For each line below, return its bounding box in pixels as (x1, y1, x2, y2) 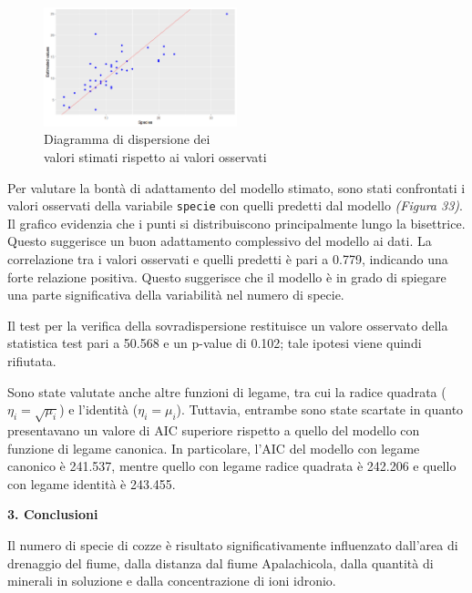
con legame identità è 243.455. (7, 474, 176, 493)
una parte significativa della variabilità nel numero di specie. (7, 285, 344, 304)
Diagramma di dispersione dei (44, 129, 210, 148)
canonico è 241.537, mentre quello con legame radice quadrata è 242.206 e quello (7, 456, 457, 475)
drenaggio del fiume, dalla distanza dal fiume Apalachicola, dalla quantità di (7, 553, 434, 572)
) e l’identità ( (59, 400, 139, 419)
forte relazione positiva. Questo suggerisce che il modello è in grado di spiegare (7, 267, 446, 286)
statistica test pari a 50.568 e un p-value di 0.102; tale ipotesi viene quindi (7, 333, 422, 353)
